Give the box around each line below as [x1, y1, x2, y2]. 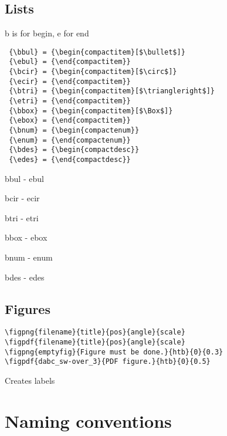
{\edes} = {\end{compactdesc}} [9, 156, 131, 164]
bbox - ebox [5, 231, 48, 244]
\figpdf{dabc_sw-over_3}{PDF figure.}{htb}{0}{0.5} [5, 357, 211, 366]
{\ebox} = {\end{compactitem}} [9, 116, 131, 125]
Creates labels [5, 374, 55, 387]
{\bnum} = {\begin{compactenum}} [9, 126, 140, 135]
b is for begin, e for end [5, 27, 89, 39]
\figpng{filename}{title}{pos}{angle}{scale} [5, 328, 185, 337]
